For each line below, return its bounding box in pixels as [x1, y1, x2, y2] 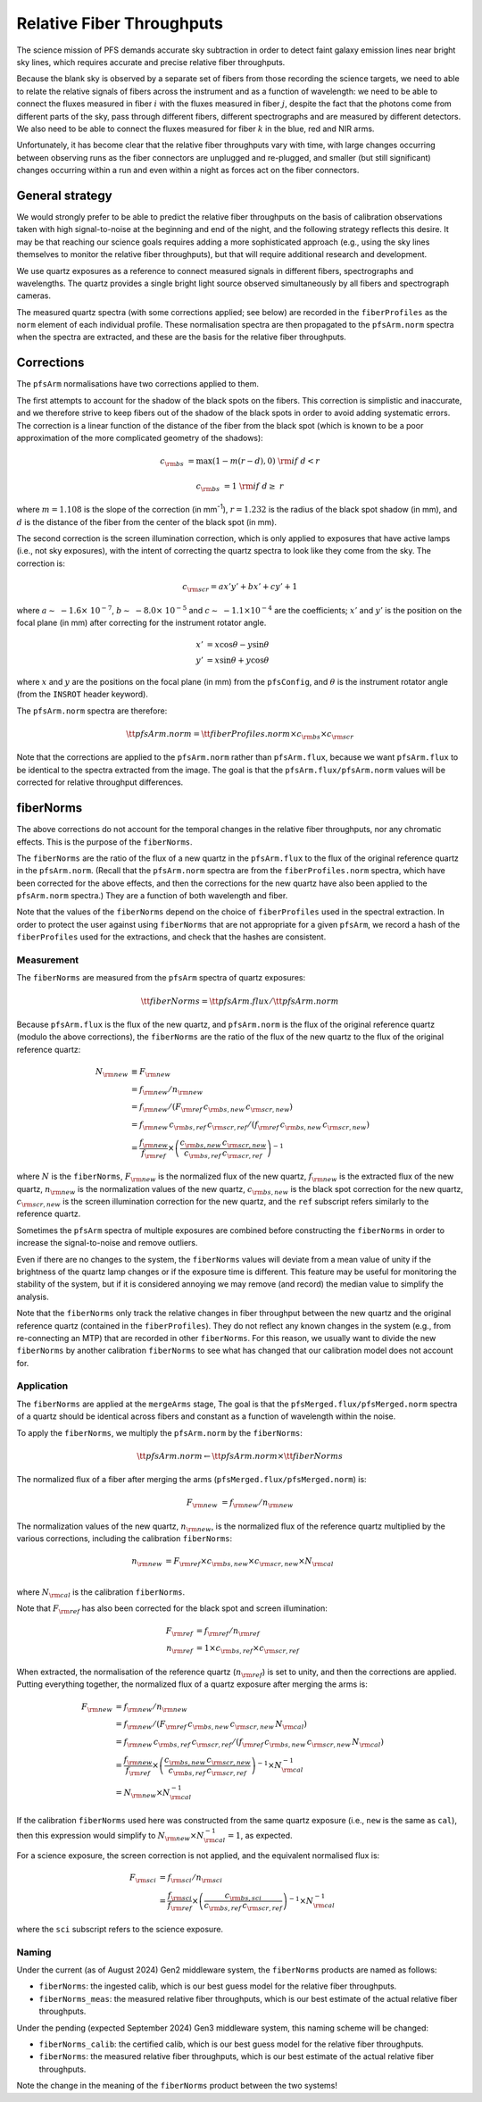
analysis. [16, 1291, 49, 1302]
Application [16, 1380, 69, 1392]
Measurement [16, 954, 79, 966]
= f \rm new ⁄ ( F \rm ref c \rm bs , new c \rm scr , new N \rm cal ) [115, 1719, 308, 1731]
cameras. [16, 290, 51, 301]
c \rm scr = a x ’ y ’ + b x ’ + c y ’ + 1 [182, 581, 298, 594]
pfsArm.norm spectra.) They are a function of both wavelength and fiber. [16, 890, 288, 901]
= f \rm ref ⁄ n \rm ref [195, 1625, 261, 1638]
